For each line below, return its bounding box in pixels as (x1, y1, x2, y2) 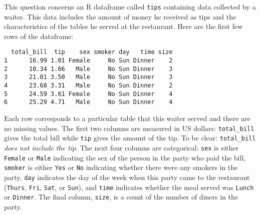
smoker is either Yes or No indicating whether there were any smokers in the (4, 162, 238, 172)
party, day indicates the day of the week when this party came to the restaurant (4, 171, 250, 182)
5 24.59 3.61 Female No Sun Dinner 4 (4, 90, 173, 97)
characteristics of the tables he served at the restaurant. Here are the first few (4, 21, 243, 31)
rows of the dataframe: (4, 30, 74, 41)
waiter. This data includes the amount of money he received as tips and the (4, 11, 236, 21)
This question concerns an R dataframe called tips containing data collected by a (4, 1, 256, 11)
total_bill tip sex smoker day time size (11, 48, 173, 56)
